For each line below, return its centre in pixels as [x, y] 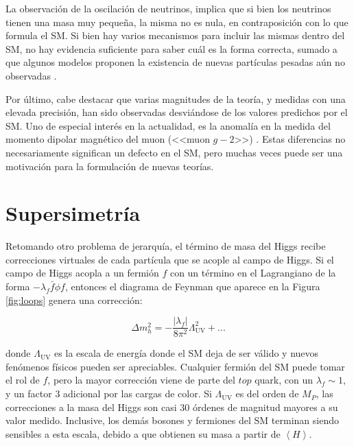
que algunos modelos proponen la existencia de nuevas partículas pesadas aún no [175, 62]
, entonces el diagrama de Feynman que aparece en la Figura [192, 286]
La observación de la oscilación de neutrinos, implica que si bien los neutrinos [168, 8]
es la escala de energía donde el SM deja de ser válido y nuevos [187, 353]
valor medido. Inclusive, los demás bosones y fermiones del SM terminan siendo [172, 420]
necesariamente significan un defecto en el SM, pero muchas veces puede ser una [174, 152]
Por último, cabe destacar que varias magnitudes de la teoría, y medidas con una [176, 98]
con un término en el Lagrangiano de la [253, 273]
